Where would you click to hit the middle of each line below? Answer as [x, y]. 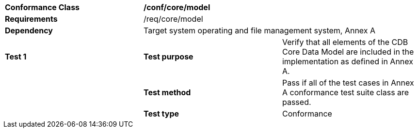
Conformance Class [42, 7]
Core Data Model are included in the [348, 52]
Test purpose [168, 57]
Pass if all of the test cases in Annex [348, 83]
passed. [297, 102]
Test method [167, 92]
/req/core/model [173, 19]
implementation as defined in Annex [348, 61]
